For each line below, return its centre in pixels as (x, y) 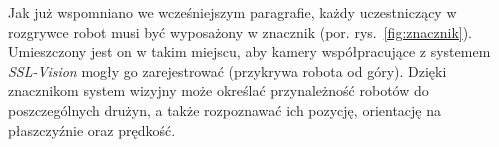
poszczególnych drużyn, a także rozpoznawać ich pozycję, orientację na (224, 109)
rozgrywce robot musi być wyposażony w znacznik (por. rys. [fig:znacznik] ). (240, 31)
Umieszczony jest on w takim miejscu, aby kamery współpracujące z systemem (249, 51)
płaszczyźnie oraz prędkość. (92, 129)
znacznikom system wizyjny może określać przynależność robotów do (218, 90)
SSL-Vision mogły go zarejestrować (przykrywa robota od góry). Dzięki (227, 70)
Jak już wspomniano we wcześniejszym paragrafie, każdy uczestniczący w (232, 12)
